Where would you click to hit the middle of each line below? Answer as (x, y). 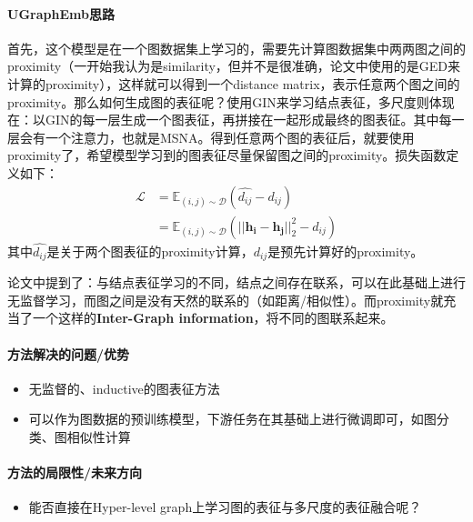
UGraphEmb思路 (61, 13)
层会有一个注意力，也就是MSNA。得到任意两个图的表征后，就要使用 (211, 137)
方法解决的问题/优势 (69, 353)
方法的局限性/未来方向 (75, 472)
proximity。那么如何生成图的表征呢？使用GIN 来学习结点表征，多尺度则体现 (231, 101)
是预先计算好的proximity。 (346, 251)
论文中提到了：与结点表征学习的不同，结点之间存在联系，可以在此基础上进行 (236, 282)
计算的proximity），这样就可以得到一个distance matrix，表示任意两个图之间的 (234, 83)
